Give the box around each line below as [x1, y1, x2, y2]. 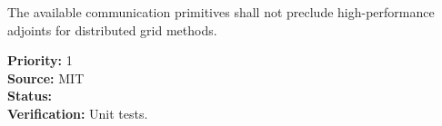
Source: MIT [7, 68, 85, 87]
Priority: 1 [7, 51, 73, 70]
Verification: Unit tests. [7, 103, 148, 122]
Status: [7, 86, 53, 105]
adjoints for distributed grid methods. [7, 20, 217, 39]
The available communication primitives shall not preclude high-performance [7, 3, 435, 21]
